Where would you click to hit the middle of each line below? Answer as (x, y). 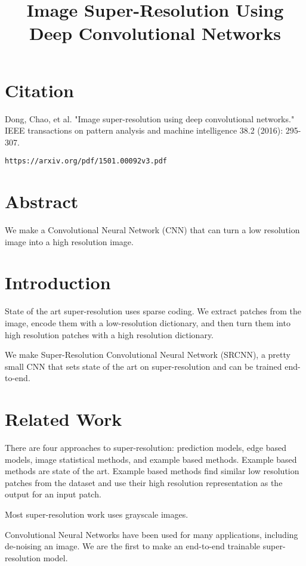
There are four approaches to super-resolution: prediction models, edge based (146, 448)
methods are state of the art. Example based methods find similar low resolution (152, 471)
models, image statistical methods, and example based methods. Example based (151, 459)
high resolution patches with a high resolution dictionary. (109, 334)
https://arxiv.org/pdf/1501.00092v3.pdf (86, 161)
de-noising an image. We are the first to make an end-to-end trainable (133, 546)
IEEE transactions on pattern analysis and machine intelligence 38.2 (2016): (144, 130)
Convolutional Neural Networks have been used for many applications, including (152, 534)
